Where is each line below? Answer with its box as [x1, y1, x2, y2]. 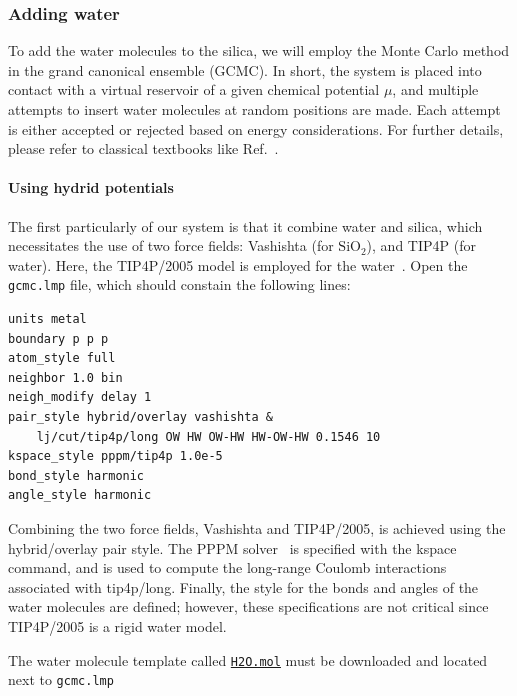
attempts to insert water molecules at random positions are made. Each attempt [8, 99, 501, 119]
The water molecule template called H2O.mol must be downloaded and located [8, 649, 488, 670]
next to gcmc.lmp [8, 669, 114, 690]
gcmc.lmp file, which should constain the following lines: [8, 274, 351, 295]
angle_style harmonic [8, 488, 152, 503]
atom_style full [8, 351, 116, 366]
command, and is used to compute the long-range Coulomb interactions [8, 557, 447, 578]
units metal [8, 312, 87, 327]
